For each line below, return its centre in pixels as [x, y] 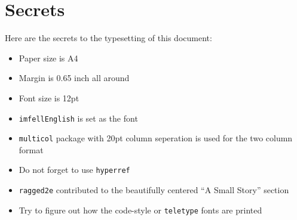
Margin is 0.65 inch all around [74, 78]
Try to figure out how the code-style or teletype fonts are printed [140, 210]
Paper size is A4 [48, 58]
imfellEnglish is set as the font [78, 118]
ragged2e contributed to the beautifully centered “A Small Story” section [154, 190]
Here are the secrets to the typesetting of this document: [108, 38]
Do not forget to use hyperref [74, 170]
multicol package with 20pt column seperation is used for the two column [156, 138]
